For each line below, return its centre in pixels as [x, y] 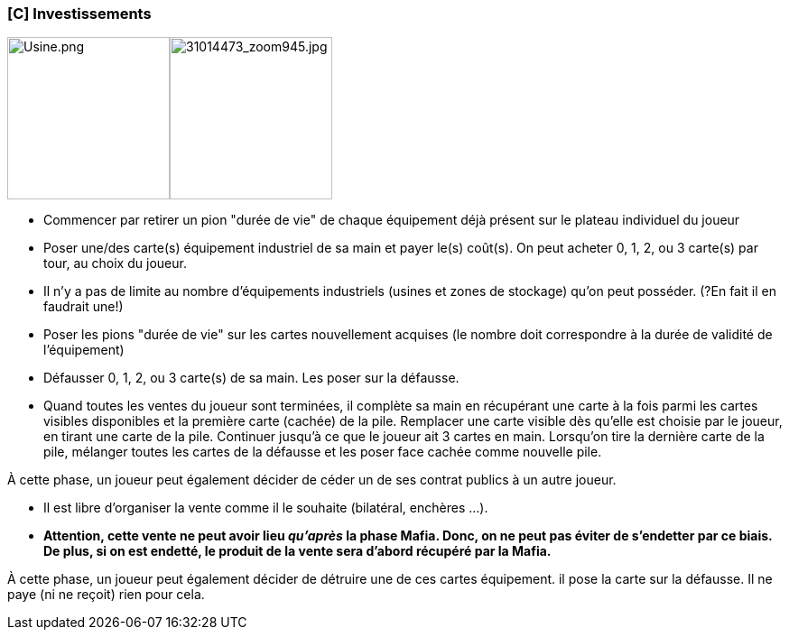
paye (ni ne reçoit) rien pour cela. [106, 595]
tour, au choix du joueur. [115, 263]
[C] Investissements [79, 14]
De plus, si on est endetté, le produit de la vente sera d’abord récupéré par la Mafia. [297, 551]
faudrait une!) [84, 307]
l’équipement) [84, 350]
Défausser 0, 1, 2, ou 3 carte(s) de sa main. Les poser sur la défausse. [251, 378]
